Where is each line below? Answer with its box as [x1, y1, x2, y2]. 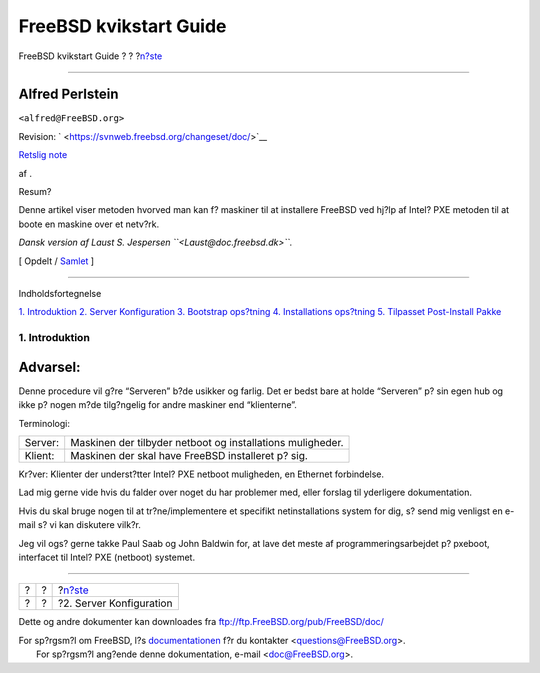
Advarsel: [18, 358, 81, 375]
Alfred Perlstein [18, 86, 119, 103]
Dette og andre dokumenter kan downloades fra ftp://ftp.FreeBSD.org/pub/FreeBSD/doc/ [18, 616, 385, 628]
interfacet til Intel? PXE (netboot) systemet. [18, 551, 195, 563]
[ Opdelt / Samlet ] [18, 255, 95, 267]
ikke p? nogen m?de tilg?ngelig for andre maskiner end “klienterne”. [18, 399, 297, 411]
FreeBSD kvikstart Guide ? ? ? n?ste [18, 50, 163, 62]
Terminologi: [18, 417, 70, 429]
